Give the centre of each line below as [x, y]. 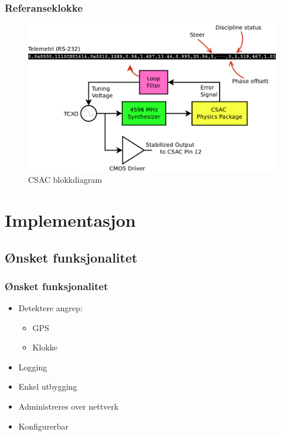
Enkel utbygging [48, 386]
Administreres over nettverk [68, 406]
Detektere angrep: [50, 308]
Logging [33, 367]
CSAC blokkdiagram [65, 180]
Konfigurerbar [44, 426]
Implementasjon [70, 219]
